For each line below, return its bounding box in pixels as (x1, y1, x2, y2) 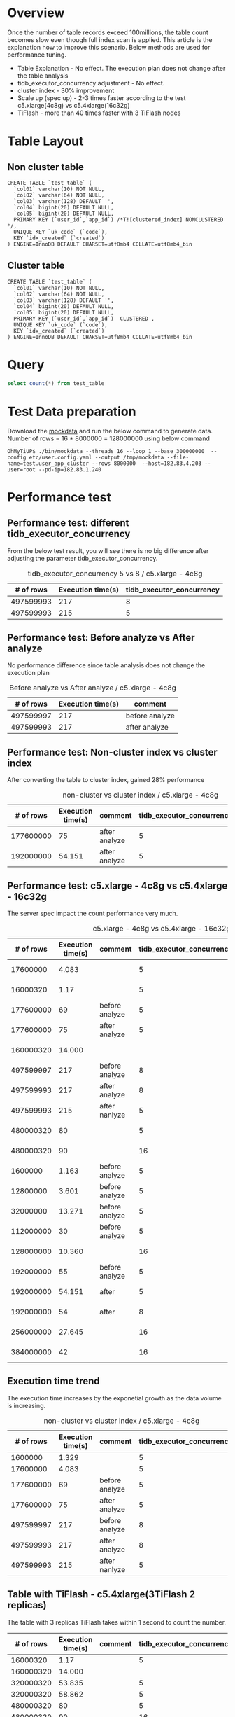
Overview (7, 5, 65, 21)
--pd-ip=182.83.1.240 (38, 466, 101, 473)
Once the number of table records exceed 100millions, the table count (7, 28, 208, 36)
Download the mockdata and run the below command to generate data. (7, 426, 213, 435)
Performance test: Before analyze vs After (7, 632, 195, 644)
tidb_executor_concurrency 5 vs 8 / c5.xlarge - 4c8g (27, 569, 203, 578)
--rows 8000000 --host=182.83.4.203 (92, 460, 201, 467)
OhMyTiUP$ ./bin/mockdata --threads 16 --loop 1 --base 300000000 (7, 447, 205, 454)
